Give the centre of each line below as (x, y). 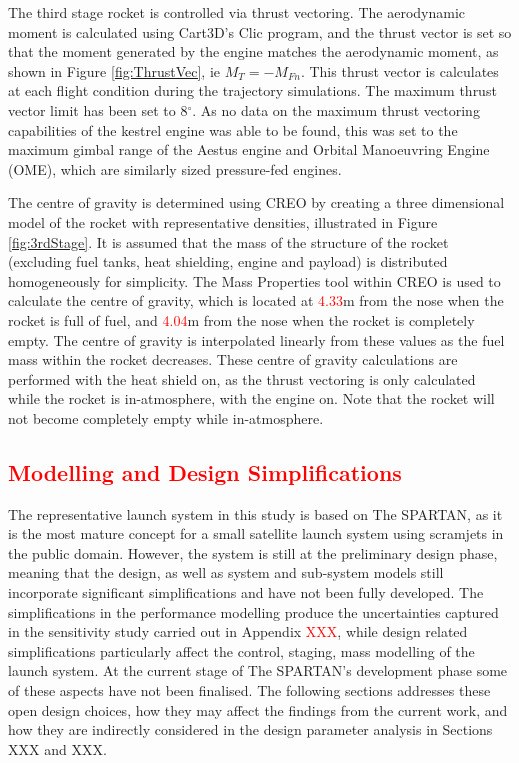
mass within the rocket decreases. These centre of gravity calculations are (233, 359)
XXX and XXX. (57, 748)
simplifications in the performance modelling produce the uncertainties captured (253, 611)
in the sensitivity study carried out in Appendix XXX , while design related (238, 631)
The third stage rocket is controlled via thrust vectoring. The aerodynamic (237, 12)
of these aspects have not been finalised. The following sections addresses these (249, 690)
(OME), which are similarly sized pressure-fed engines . (175, 168)
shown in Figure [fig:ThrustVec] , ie (114, 70)
